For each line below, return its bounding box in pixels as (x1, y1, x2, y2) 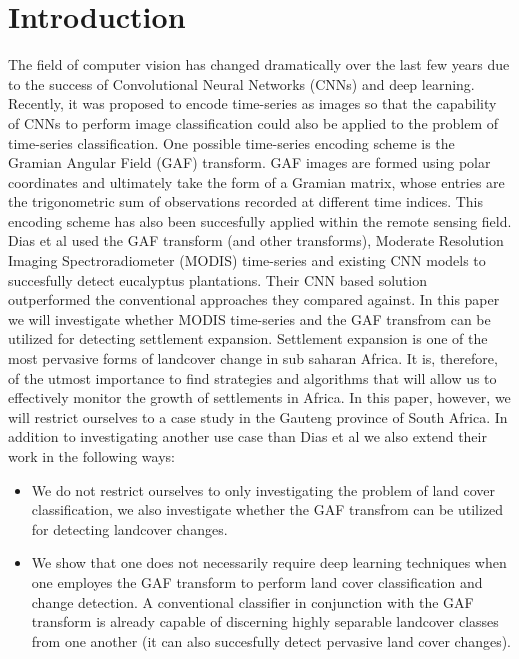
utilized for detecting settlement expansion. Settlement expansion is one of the (8, 328, 488, 349)
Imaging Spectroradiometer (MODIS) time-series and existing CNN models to (8, 250, 486, 271)
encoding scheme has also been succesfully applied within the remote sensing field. (8, 210, 512, 231)
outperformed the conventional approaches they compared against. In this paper (8, 289, 500, 310)
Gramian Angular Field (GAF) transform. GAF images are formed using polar (8, 152, 491, 173)
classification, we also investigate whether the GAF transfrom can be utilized (31, 499, 504, 520)
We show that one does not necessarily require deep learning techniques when (31, 552, 507, 573)
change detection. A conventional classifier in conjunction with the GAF (31, 591, 474, 612)
